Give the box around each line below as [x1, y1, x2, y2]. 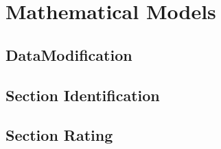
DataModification [5, 44, 132, 65]
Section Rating [5, 124, 113, 146]
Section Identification [5, 84, 160, 105]
